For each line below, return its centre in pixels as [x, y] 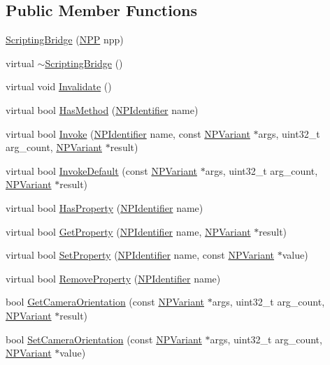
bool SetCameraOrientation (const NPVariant [104, 339]
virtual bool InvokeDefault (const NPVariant [101, 170]
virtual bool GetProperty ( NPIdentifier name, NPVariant [128, 231]
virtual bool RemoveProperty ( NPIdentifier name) [113, 278]
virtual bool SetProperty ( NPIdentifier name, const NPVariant [140, 255]
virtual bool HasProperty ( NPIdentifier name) [105, 207]
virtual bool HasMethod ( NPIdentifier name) [102, 109]
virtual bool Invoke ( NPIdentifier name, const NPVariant [128, 133]
